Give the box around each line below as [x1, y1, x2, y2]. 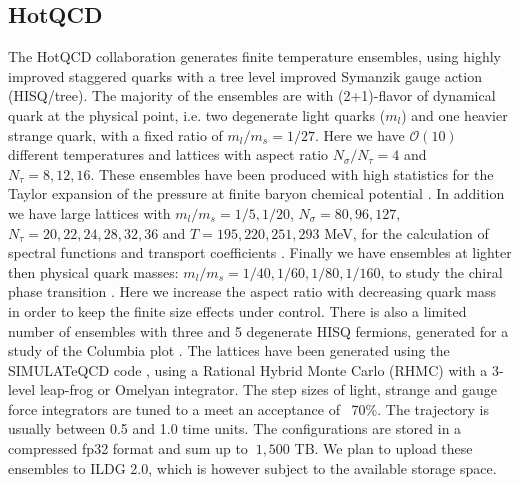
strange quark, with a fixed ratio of [8, 124, 223, 145]
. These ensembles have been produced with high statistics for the [90, 163, 494, 184]
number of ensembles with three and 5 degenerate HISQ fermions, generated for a [8, 320, 509, 341]
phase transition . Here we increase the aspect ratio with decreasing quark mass [8, 281, 496, 302]
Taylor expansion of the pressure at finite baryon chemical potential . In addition [8, 183, 505, 204]
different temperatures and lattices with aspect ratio [8, 144, 329, 165]
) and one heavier [401, 104, 508, 125]
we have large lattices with [8, 202, 171, 223]
